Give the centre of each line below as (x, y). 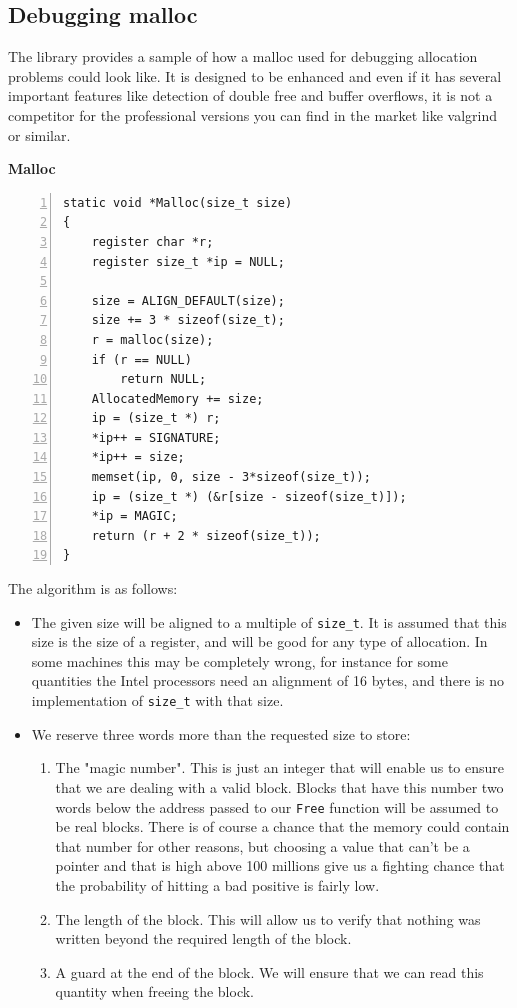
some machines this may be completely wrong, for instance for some (239, 660)
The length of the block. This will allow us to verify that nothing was (268, 918)
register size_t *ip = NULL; (188, 261)
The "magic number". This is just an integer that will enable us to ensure (280, 767)
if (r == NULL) (141, 359)
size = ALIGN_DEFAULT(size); (188, 300)
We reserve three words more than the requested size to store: (221, 733)
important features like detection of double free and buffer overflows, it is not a (250, 95)
